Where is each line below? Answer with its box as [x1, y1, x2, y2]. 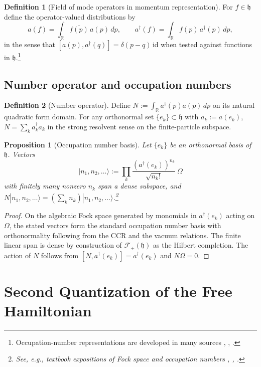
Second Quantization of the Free [4, 280, 232, 301]
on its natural [212, 100, 255, 110]
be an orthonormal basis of [170, 139, 251, 149]
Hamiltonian [4, 300, 92, 320]
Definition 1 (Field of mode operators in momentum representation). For [4, 2, 233, 12]
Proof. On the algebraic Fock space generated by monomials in [4, 210, 197, 221]
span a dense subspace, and [97, 180, 181, 191]
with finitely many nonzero [4, 180, 86, 191]
